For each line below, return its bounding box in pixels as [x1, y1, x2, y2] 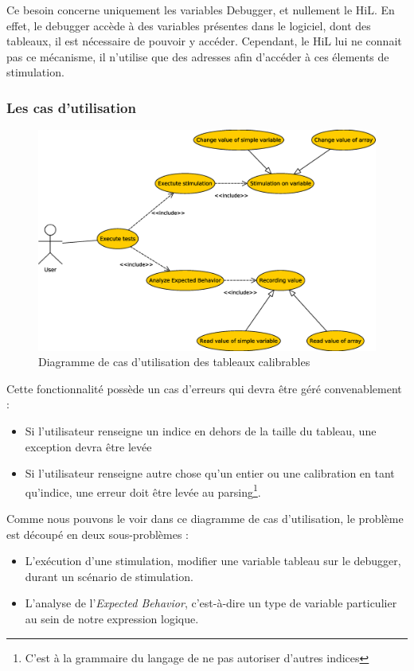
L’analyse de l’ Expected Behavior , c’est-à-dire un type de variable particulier [25, 595, 397, 611]
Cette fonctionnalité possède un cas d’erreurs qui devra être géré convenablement [6, 380, 402, 396]
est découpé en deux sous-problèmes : [6, 525, 189, 542]
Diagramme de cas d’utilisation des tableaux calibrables [38, 353, 310, 370]
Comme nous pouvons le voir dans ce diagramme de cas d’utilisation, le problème [6, 510, 404, 527]
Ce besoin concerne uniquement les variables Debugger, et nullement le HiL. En [6, 2, 395, 18]
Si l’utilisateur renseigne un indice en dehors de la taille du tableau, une [25, 422, 377, 439]
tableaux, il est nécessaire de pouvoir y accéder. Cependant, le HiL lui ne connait [6, 33, 402, 49]
